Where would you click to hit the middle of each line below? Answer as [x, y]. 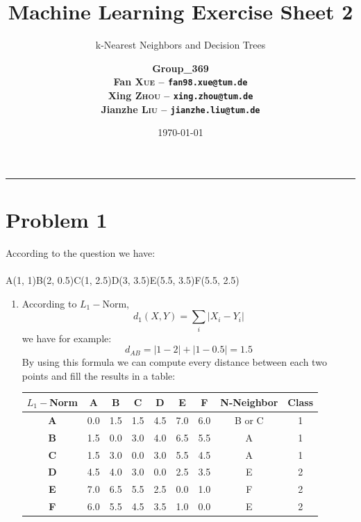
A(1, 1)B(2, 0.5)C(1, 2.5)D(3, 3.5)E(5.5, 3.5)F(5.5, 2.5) [123, 280]
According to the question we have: [81, 253]
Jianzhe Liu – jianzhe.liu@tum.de [180, 109]
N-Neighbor [249, 402]
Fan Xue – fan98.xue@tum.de [180, 82]
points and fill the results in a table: [99, 375]
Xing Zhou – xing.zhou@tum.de [180, 95]
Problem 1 [57, 220]
